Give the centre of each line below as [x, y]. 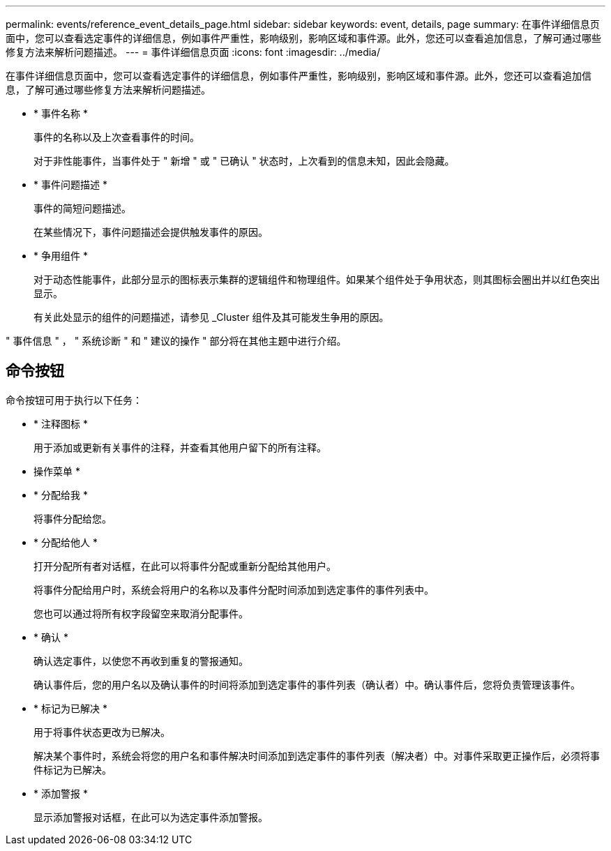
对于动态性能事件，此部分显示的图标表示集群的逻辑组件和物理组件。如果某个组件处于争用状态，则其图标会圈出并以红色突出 [317, 279]
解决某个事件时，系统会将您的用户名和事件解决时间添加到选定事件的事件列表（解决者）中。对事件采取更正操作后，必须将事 [317, 755]
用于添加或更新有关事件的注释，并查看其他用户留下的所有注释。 [180, 447]
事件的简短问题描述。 [82, 208]
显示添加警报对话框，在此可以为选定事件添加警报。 [151, 817]
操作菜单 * [57, 471]
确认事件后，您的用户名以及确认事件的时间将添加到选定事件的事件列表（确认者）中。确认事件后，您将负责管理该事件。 [307, 684]
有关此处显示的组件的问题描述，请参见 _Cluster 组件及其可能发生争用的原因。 [211, 317]
